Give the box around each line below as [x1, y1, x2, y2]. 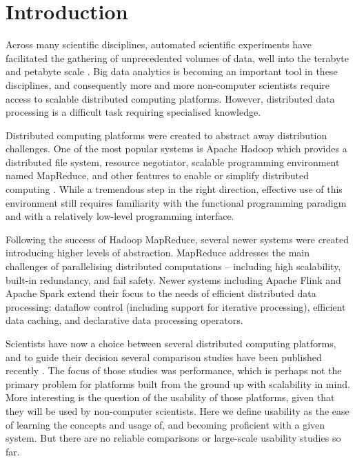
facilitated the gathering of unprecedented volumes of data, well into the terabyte [6, 50, 349, 65]
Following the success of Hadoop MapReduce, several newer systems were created [6, 232, 349, 246]
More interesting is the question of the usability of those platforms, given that [6, 390, 335, 404]
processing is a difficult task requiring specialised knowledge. [6, 105, 261, 119]
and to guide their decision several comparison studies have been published [6, 349, 322, 364]
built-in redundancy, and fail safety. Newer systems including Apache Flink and [6, 272, 341, 287]
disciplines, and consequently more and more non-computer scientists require [6, 77, 330, 92]
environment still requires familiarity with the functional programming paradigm [6, 195, 347, 209]
